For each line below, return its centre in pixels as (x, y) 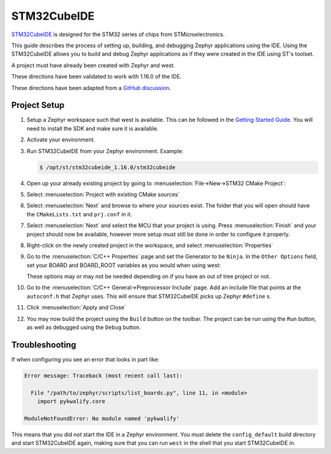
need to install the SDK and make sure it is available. (93, 128)
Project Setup (38, 105)
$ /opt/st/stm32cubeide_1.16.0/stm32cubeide (108, 167)
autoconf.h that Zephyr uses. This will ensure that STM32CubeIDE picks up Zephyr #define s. (149, 296)
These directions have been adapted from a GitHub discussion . (91, 88)
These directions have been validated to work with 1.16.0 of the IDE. (97, 77)
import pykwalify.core (71, 402)
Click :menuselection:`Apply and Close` (76, 308)
